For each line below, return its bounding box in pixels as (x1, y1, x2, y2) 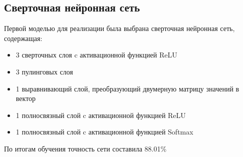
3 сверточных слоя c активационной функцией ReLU (16, 49, 177, 60)
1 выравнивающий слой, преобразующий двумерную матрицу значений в (16, 83, 239, 93)
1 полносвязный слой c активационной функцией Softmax (16, 126, 193, 137)
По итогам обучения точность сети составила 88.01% (4, 143, 167, 153)
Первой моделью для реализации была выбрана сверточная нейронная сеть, (4, 23, 235, 33)
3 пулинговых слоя (16, 66, 73, 76)
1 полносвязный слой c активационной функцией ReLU (16, 109, 186, 120)
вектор (16, 93, 36, 103)
